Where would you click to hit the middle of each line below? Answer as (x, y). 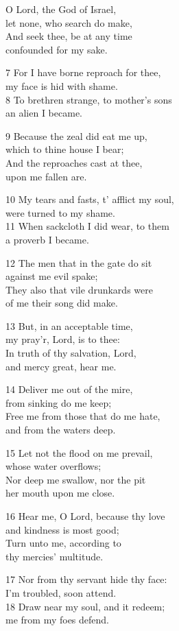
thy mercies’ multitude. (55, 556)
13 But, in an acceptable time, (69, 325)
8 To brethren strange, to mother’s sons (89, 99)
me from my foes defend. (57, 620)
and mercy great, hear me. (61, 366)
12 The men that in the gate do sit (79, 262)
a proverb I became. (47, 239)
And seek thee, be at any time (69, 36)
